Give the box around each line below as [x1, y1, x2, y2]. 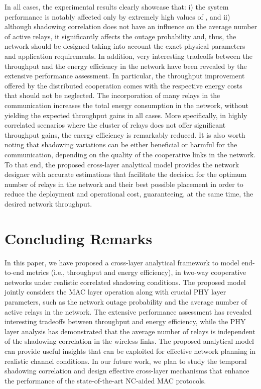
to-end [5, 267, 24, 277]
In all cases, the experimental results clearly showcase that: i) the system [5, 2, 229, 12]
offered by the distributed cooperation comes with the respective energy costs [5, 80, 242, 90]
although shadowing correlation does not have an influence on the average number [5, 21, 257, 32]
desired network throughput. [5, 198, 92, 209]
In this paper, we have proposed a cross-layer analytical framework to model [5, 257, 239, 267]
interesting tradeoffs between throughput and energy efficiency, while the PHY [5, 316, 246, 327]
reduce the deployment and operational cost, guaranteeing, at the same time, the [5, 188, 253, 199]
